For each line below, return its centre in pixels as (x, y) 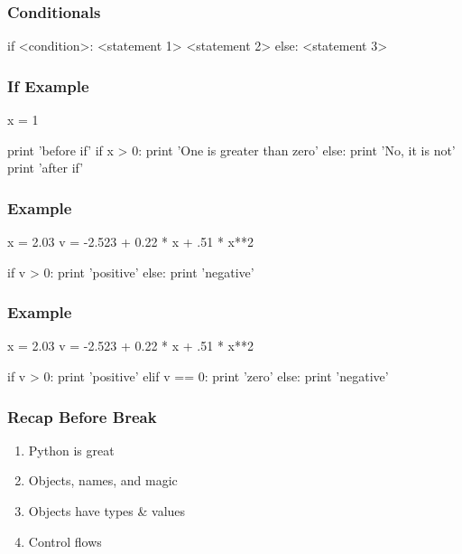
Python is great (71, 450)
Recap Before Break (82, 416)
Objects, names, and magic (103, 480)
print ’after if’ (46, 168)
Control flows (65, 541)
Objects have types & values (107, 511)
